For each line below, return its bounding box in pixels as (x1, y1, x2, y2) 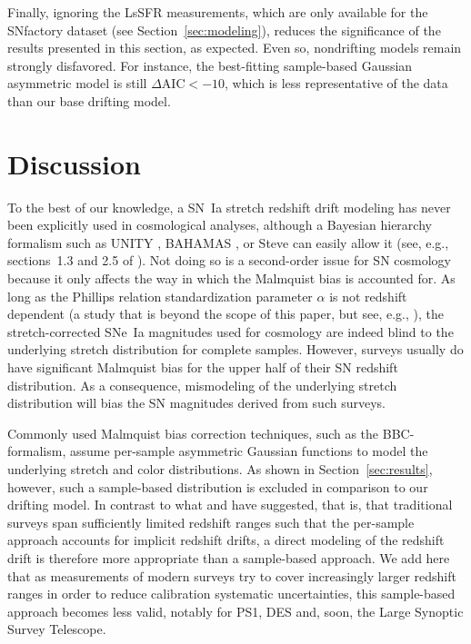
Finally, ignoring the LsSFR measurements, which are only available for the (7, 3, 428, 21)
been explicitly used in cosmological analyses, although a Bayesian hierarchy (7, 215, 432, 234)
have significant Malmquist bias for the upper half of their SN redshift (7, 358, 398, 377)
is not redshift (329, 286, 407, 305)
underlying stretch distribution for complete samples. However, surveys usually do (7, 340, 464, 359)
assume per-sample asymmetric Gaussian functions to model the (69, 441, 428, 461)
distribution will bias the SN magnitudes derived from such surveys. (7, 393, 386, 412)
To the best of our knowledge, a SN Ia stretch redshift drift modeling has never (7, 197, 451, 216)
